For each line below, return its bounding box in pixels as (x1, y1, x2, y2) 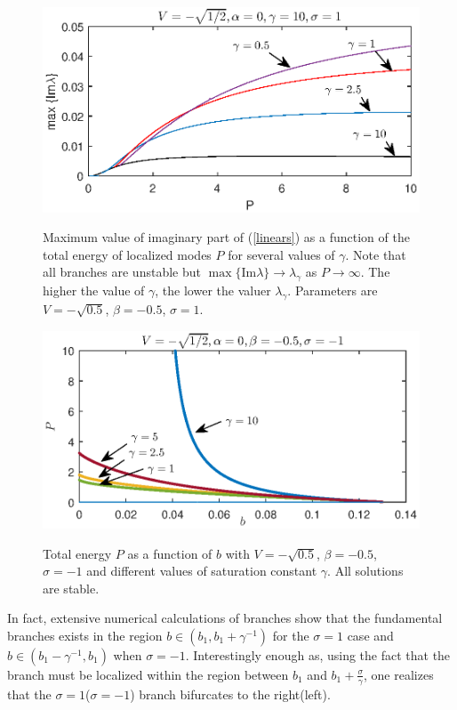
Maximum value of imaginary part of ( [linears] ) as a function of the (43, 228, 410, 246)
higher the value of (43, 281, 145, 300)
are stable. (43, 578, 100, 597)
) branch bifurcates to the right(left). (130, 684, 331, 703)
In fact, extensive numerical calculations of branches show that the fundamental (7, 609, 443, 627)
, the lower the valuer (155, 281, 271, 300)
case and (347, 625, 394, 644)
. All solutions (327, 561, 404, 580)
